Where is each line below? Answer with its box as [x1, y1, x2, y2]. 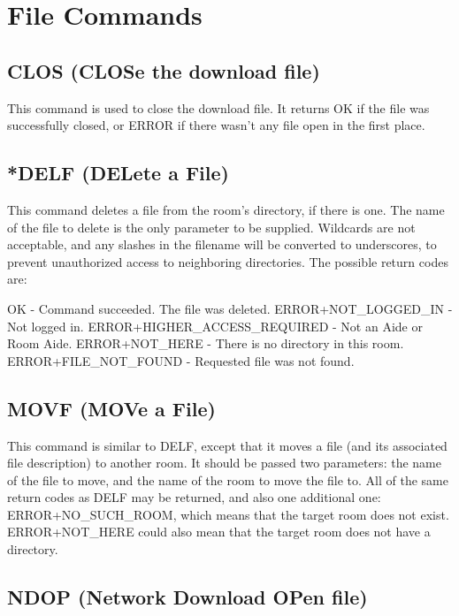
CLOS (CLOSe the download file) [7, 57, 320, 84]
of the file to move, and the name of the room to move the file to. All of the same [7, 470, 448, 489]
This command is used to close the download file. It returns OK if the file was [7, 98, 430, 117]
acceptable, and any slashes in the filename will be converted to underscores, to [7, 235, 437, 254]
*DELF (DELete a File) [7, 159, 229, 186]
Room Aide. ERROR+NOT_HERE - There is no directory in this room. [7, 334, 404, 353]
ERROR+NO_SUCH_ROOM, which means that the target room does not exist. [7, 505, 449, 523]
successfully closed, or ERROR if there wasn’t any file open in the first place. [7, 116, 425, 134]
